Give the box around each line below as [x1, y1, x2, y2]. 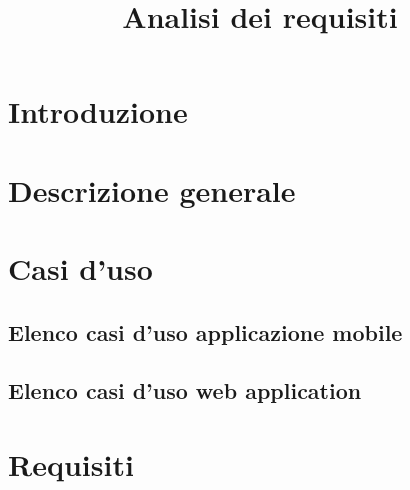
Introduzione [8, 91, 188, 132]
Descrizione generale [8, 169, 296, 210]
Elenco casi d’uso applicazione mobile [8, 316, 403, 347]
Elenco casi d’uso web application [8, 375, 362, 406]
